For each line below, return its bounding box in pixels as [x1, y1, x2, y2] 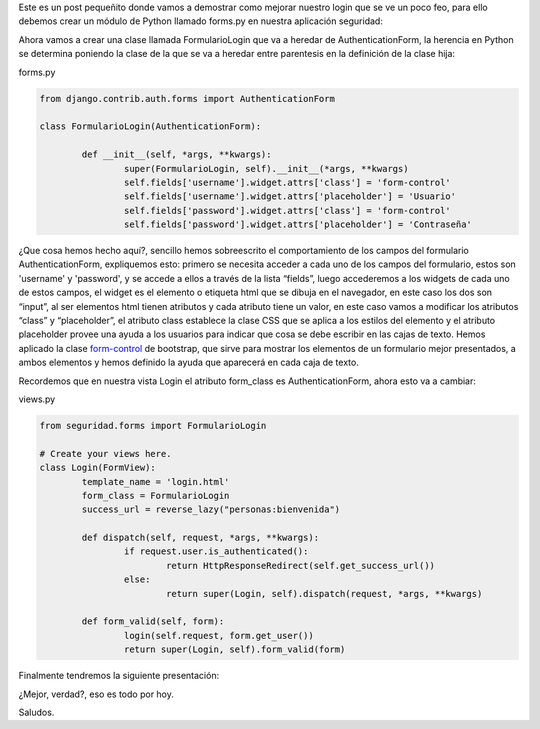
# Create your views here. [39, 448, 172, 459]
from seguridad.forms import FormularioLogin [39, 420, 267, 431]
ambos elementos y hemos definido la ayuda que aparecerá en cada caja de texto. [18, 356, 359, 369]
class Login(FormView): [39, 462, 157, 474]
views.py [18, 393, 56, 405]
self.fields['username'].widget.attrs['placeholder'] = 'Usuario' [123, 191, 457, 202]
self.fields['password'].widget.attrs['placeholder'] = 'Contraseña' [123, 219, 472, 230]
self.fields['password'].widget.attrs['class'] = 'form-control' [123, 205, 452, 216]
